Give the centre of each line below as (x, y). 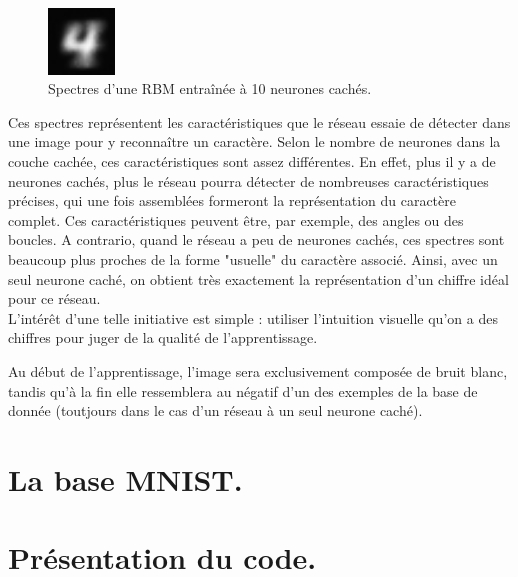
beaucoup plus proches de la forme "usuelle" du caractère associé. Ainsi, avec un (253, 259)
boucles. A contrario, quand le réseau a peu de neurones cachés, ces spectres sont (256, 239)
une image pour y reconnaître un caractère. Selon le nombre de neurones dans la (254, 141)
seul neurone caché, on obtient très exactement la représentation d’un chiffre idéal (258, 278)
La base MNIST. (125, 478)
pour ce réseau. (54, 298)
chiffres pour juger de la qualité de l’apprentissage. (163, 337)
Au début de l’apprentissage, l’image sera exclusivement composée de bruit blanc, (258, 370)
